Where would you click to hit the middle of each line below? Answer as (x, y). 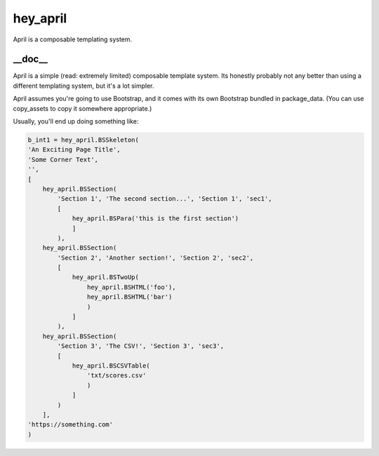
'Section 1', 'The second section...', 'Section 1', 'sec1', (165, 199)
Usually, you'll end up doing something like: (76, 121)
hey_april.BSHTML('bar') (129, 297)
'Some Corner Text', (63, 159)
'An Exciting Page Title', (74, 150)
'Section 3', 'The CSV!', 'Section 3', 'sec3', (141, 346)
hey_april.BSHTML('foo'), (131, 287)
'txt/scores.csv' (117, 376)
